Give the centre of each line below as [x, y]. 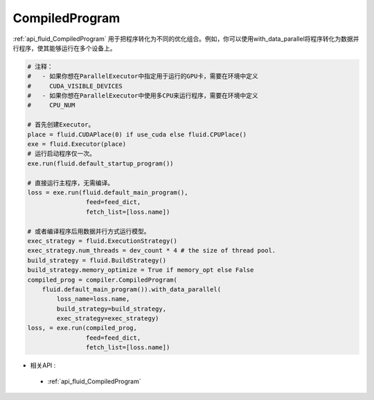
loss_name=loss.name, [93, 299]
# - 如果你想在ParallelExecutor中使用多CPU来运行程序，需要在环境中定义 [143, 96]
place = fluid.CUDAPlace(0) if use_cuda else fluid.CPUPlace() [137, 134]
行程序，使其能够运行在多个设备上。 [64, 48]
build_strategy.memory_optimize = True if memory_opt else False [141, 270]
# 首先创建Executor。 [61, 125]
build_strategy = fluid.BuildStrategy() [97, 260]
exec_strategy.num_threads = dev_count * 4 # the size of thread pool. [152, 251]
